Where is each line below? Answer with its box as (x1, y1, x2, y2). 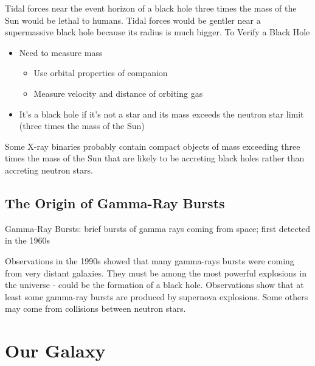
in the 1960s (5, 234, 50, 247)
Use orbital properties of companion (33, 66, 168, 79)
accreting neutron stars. (5, 163, 93, 176)
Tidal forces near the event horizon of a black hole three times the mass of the (5, 2, 297, 14)
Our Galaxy (5, 338, 106, 363)
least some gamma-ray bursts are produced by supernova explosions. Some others (5, 290, 308, 303)
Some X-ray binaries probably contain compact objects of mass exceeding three (5, 139, 300, 152)
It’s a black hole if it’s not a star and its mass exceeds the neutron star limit (19, 107, 304, 120)
